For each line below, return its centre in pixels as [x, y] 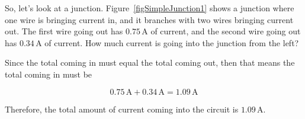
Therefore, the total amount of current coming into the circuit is [122, 109]
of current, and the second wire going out [226, 31]
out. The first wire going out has [64, 31]
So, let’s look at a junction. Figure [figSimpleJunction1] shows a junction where [150, 8]
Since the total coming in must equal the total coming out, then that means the [150, 62]
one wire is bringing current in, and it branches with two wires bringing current [149, 19]
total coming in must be [49, 74]
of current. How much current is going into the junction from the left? [172, 42]
